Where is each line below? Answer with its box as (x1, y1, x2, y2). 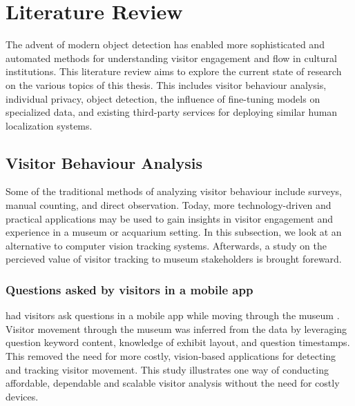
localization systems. (6, 118, 93, 132)
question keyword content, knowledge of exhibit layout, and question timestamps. (6, 335, 350, 349)
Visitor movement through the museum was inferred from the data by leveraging (6, 321, 347, 336)
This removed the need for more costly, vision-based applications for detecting (6, 349, 336, 363)
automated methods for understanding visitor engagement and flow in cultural (6, 50, 337, 65)
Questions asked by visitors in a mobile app (6, 281, 253, 298)
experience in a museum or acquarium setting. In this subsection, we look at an (6, 225, 342, 239)
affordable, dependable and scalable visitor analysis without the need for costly (6, 376, 340, 390)
